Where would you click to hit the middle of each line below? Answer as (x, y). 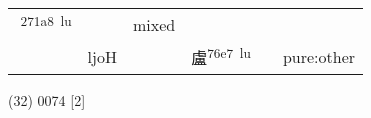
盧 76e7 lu (221, 56)
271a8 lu (46, 20)
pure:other (319, 56)
